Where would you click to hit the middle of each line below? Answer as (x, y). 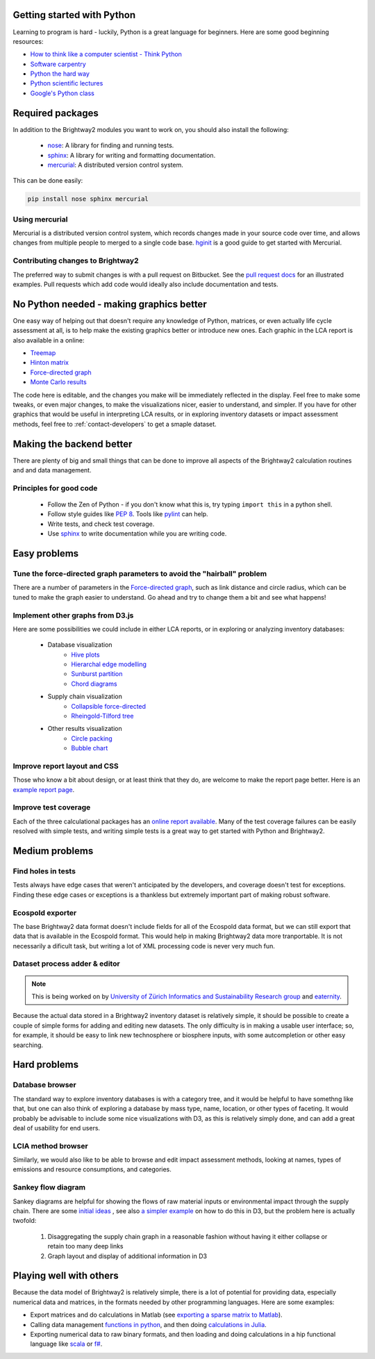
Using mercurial (40, 219)
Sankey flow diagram (49, 1187)
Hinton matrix (50, 363)
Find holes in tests (44, 871)
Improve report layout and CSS (66, 766)
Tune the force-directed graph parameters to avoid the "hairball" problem (140, 573)
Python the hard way (60, 74)
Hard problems (46, 1065)
